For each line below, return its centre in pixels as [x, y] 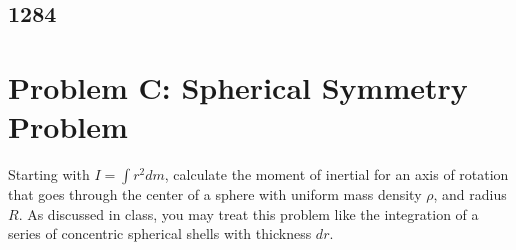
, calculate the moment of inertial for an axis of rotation [336, 174]
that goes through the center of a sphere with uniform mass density [215, 194]
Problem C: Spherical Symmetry [238, 86]
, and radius [470, 194]
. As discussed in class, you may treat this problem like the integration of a [248, 213]
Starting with [49, 174]
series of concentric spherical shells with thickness [160, 233]
